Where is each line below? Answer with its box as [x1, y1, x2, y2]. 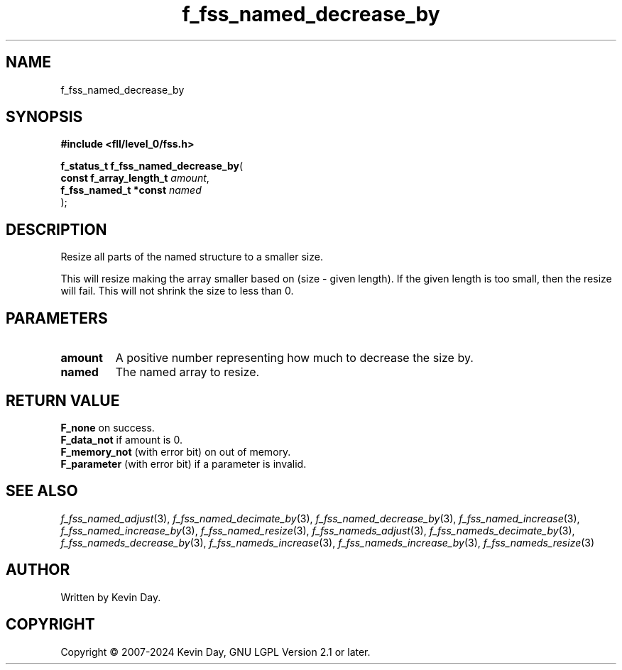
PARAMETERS [6, 309, 108, 327]
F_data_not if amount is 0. [60, 433, 182, 446]
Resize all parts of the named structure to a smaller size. [60, 251, 323, 263]
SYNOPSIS [6, 108, 83, 126]
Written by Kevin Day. [60, 591, 161, 603]
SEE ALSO [6, 482, 78, 500]
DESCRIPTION [6, 220, 107, 238]
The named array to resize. [115, 365, 260, 380]
